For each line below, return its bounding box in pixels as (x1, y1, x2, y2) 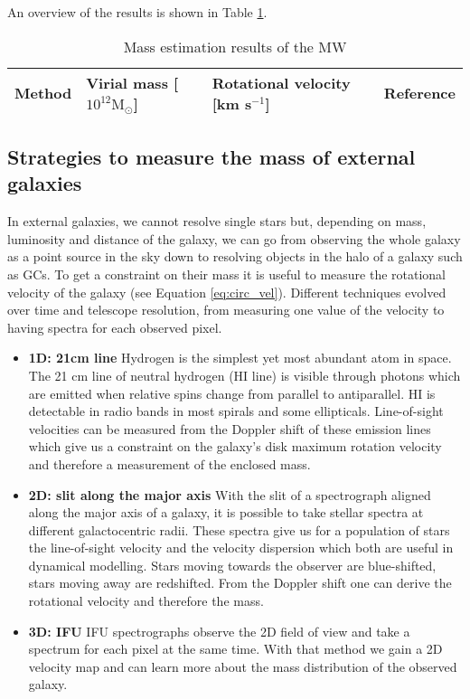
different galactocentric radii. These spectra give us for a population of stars (28, 520, 450, 539)
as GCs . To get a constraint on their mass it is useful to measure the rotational (7, 264, 446, 283)
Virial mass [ (86, 71, 179, 93)
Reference (383, 82, 456, 104)
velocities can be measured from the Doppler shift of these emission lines (28, 419, 431, 438)
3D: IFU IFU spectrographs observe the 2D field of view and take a (28, 621, 410, 640)
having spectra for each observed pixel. (7, 317, 222, 336)
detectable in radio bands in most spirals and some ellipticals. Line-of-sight (28, 401, 444, 420)
